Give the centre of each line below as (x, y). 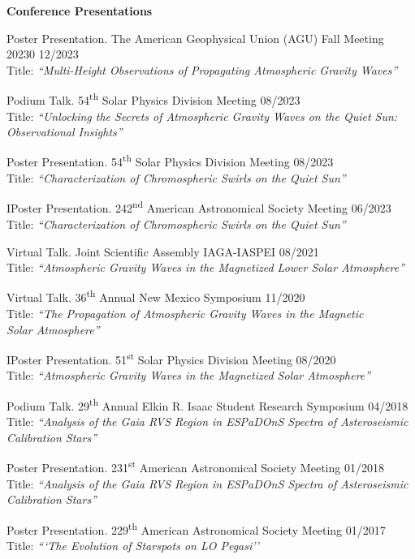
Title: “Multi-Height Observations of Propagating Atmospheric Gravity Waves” (202, 69)
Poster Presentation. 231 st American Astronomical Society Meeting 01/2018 (195, 467)
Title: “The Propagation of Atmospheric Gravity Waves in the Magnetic (185, 313)
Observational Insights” (65, 132)
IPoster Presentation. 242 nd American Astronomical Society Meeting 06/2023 (199, 207)
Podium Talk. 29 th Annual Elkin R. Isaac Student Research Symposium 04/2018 (207, 404)
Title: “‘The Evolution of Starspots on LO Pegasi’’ (133, 546)
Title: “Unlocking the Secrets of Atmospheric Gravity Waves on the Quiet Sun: (202, 116)
